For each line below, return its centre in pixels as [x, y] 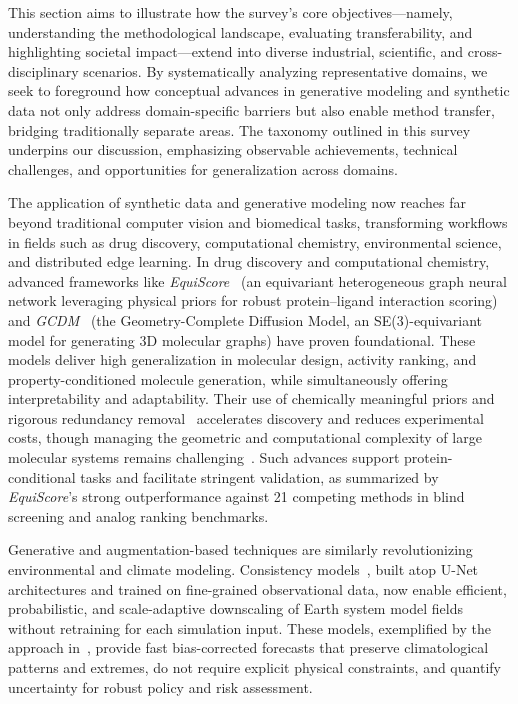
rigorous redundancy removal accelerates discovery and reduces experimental [246, 417]
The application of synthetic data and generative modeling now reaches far [237, 202]
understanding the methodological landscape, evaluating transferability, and [240, 31]
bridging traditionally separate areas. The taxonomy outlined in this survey [239, 129]
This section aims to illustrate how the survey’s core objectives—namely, [230, 12]
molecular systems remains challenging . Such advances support [204, 457]
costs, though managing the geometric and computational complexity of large [245, 437]
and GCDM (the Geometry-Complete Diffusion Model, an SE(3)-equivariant [245, 319]
